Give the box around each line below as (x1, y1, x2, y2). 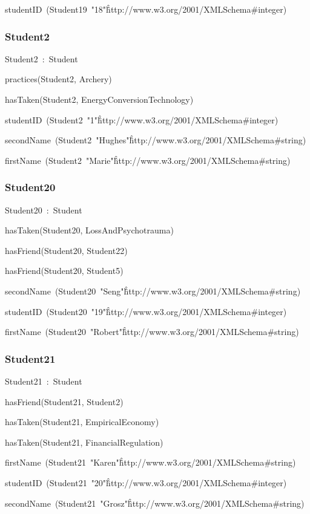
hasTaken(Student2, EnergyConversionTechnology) (5, 93, 194, 105)
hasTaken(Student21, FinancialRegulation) (5, 435, 163, 448)
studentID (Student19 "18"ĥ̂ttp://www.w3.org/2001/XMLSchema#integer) (5, 3, 287, 15)
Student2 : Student (5, 52, 78, 65)
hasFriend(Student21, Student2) (5, 395, 124, 408)
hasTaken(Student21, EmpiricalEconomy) (5, 415, 159, 428)
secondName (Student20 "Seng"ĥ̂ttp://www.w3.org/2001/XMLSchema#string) (5, 284, 301, 297)
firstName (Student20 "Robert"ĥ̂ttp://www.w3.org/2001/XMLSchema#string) (5, 325, 299, 338)
